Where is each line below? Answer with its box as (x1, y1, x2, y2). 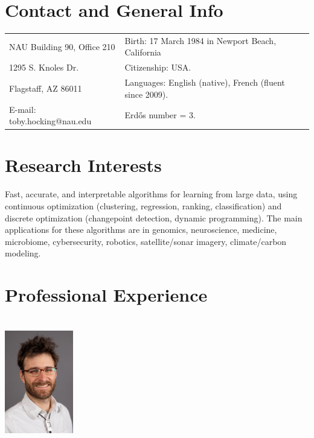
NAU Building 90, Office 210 (9, 40, 115, 52)
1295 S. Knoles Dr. (9, 61, 79, 74)
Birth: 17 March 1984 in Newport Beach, (124, 34, 277, 46)
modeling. (5, 247, 41, 259)
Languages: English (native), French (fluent (124, 76, 285, 89)
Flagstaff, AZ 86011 (9, 81, 82, 94)
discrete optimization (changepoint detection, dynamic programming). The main (5, 211, 303, 224)
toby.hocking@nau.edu (9, 115, 92, 127)
